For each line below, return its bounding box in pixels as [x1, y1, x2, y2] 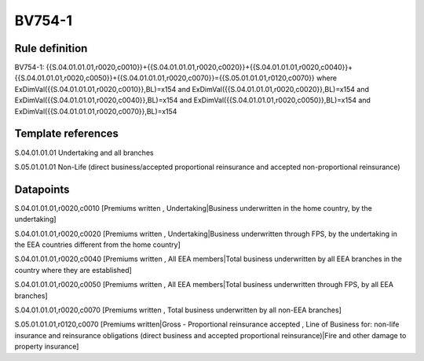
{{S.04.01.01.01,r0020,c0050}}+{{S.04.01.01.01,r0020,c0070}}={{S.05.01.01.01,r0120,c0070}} [14, 73, 316, 83]
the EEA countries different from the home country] [14, 240, 181, 249]
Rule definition [14, 42, 88, 55]
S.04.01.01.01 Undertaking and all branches [14, 148, 154, 157]
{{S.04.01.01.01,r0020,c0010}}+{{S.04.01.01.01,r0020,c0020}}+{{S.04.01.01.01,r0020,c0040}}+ [46, 63, 353, 72]
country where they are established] [14, 265, 133, 274]
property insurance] [14, 342, 79, 352]
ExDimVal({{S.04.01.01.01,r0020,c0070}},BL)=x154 [14, 106, 177, 116]
